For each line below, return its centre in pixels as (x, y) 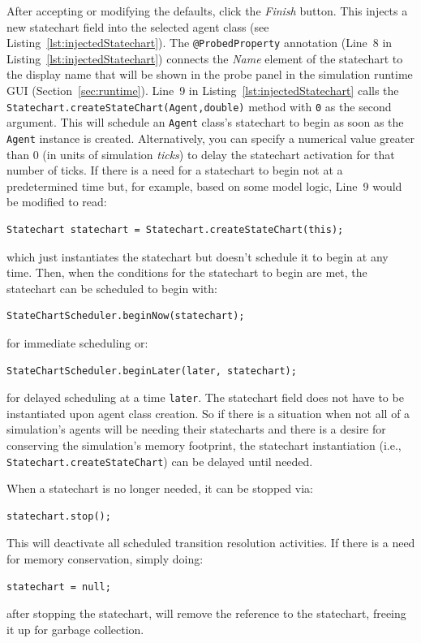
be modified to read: (57, 202)
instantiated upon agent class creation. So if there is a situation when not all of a (208, 413)
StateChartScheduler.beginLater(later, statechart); (152, 371)
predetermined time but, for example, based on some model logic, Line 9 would (204, 186)
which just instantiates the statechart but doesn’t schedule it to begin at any (198, 256)
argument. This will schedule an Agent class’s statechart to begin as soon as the (205, 122)
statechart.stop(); (59, 516)
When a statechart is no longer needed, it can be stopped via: (160, 488)
